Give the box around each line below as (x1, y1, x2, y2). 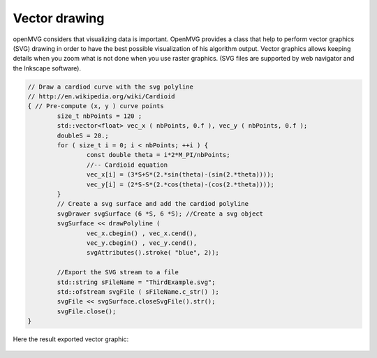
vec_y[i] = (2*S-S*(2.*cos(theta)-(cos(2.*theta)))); (86, 180, 275, 188)
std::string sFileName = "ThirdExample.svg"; (57, 278, 216, 286)
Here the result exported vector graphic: (13, 335, 129, 343)
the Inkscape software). (13, 64, 82, 73)
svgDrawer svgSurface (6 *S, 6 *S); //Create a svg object (57, 209, 264, 218)
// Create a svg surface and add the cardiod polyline (57, 200, 249, 208)
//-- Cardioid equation (86, 161, 168, 169)
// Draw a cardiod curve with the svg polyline (27, 82, 193, 91)
